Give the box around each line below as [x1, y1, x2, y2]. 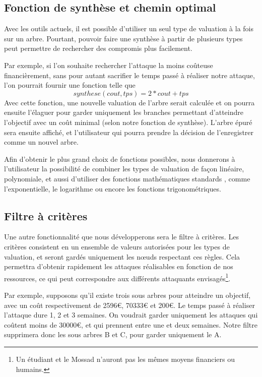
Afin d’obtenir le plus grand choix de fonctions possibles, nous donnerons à [4, 153, 235, 164]
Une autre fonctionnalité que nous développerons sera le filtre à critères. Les [4, 231, 239, 242]
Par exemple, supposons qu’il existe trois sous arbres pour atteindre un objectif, [4, 289, 251, 300]
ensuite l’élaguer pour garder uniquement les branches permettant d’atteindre [4, 107, 243, 117]
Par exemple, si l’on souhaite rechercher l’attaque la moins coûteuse [4, 59, 213, 70]
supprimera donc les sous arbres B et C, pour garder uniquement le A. [4, 329, 222, 340]
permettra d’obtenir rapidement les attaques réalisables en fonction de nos [4, 261, 233, 272]
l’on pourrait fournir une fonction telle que [4, 80, 136, 90]
